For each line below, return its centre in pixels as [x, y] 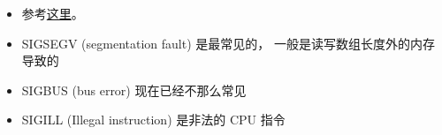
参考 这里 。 [53, 13]
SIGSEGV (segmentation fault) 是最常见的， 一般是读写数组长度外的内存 [228, 43]
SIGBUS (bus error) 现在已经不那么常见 [134, 90]
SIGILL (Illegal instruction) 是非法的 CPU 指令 [153, 120]
